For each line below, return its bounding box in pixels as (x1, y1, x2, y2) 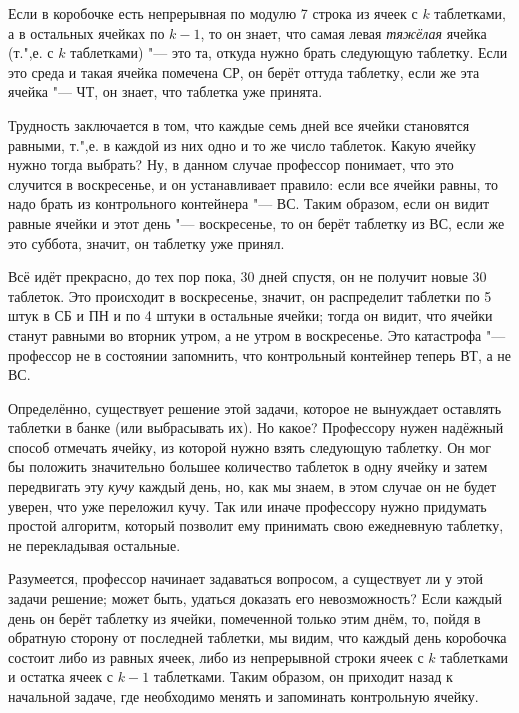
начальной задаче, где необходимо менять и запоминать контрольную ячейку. (8, 686, 479, 706)
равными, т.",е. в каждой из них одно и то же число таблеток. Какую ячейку (8, 134, 476, 155)
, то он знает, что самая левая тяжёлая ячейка (200, 22, 487, 43)
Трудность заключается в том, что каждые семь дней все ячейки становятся (8, 114, 470, 135)
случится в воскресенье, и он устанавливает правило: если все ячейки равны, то (8, 173, 498, 194)
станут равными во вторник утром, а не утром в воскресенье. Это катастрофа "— (8, 324, 506, 345)
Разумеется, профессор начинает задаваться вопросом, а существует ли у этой (8, 568, 484, 589)
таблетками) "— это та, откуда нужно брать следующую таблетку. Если (70, 42, 508, 63)
